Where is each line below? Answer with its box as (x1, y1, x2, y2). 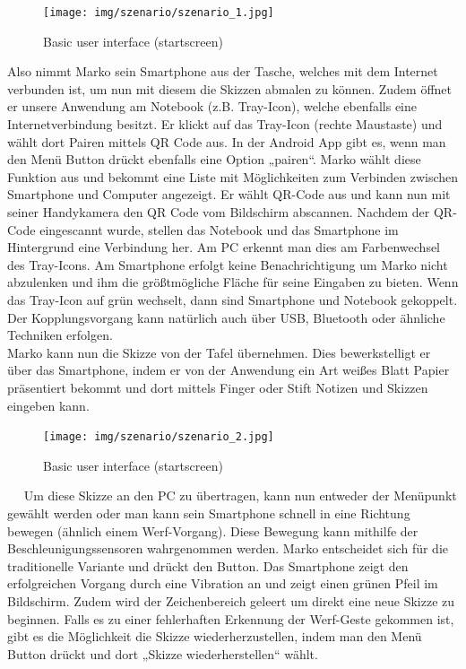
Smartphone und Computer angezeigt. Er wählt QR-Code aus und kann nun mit (7, 185, 451, 204)
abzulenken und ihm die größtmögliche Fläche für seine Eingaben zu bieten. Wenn (7, 273, 459, 291)
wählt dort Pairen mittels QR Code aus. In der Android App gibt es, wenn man (7, 132, 446, 151)
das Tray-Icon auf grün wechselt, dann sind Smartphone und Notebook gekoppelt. (7, 290, 458, 308)
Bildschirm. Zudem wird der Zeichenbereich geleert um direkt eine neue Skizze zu (7, 591, 455, 610)
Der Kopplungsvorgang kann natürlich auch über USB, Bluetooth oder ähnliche (7, 308, 445, 326)
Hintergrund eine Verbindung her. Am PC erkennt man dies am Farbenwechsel (7, 238, 441, 256)
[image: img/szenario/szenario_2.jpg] (43, 430, 274, 444)
